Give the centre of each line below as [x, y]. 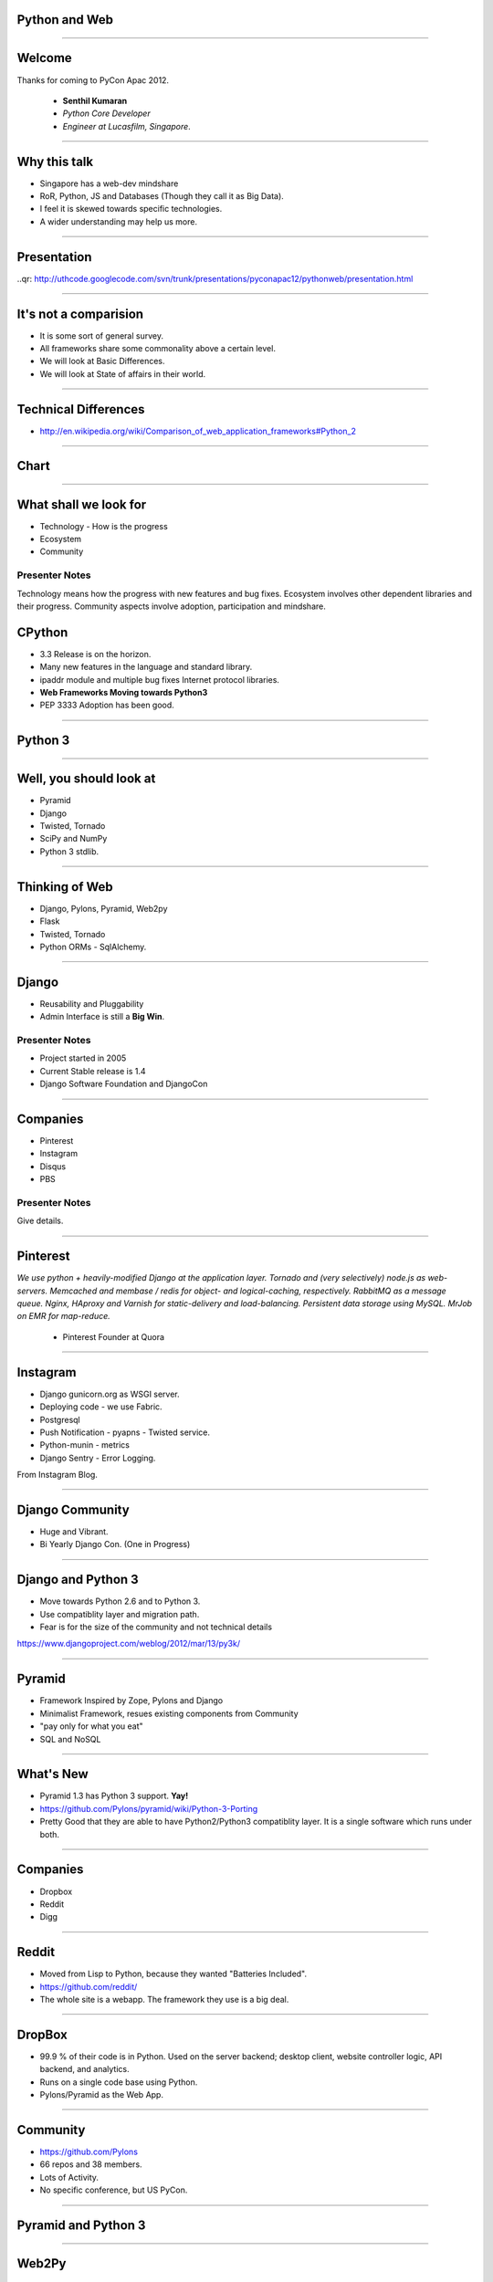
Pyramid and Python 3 [81, 2225]
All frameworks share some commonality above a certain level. [157, 348]
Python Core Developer [106, 113]
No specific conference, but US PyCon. [114, 2190]
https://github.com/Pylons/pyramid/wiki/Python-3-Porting [149, 1808]
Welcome [44, 58]
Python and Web [65, 20]
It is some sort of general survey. [102, 335]
